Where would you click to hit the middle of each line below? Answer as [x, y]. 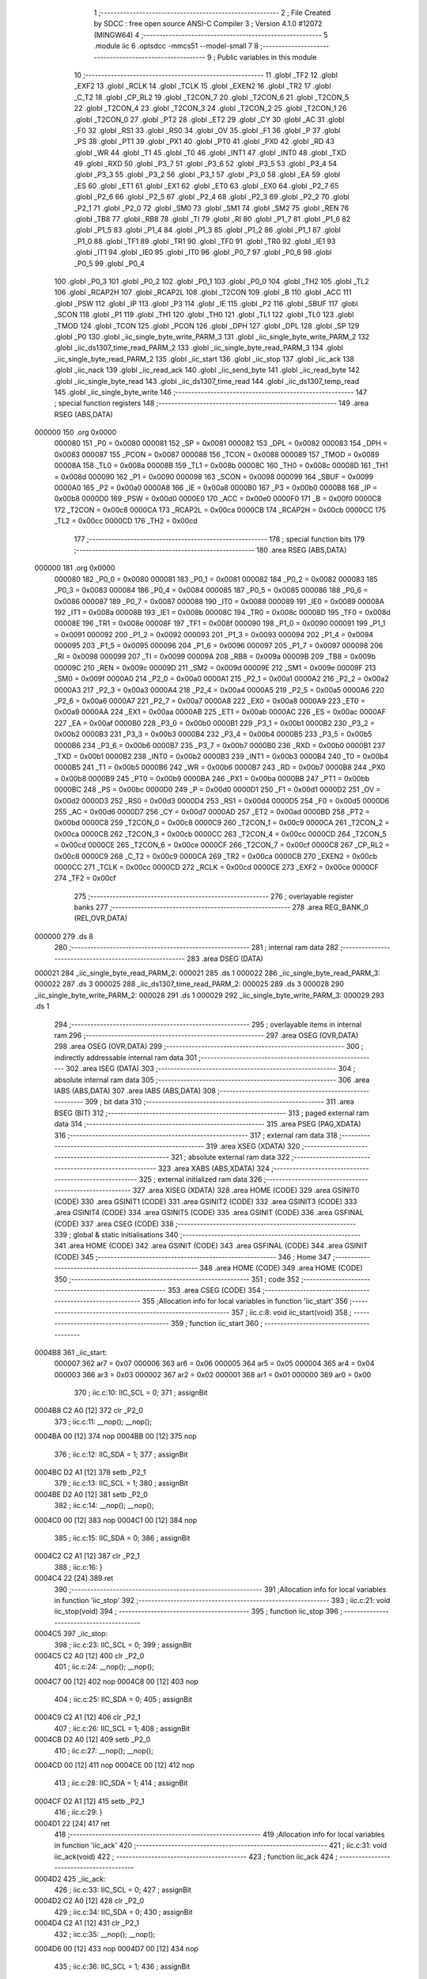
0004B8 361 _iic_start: [71, 1352]
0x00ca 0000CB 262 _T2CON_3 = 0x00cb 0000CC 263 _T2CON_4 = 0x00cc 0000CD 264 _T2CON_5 [220, 834]
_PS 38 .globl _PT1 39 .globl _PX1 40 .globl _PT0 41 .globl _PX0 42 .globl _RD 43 [204, 142]
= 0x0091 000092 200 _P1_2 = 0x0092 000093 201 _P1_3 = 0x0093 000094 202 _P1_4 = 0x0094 [214, 634]
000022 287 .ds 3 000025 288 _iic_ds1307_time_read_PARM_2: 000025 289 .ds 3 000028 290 [189, 984]
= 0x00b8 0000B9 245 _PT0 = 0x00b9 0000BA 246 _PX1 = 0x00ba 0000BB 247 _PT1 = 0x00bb [212, 778]
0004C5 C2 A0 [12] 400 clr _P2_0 [89, 1655]
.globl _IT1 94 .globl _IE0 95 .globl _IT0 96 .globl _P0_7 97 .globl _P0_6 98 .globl [203, 253]
